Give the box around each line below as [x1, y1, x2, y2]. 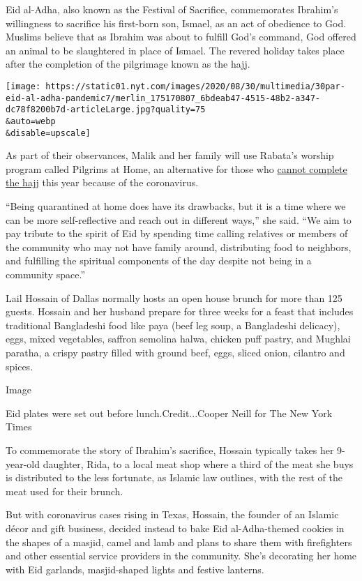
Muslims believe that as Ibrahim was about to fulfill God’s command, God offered [6, 29, 356, 44]
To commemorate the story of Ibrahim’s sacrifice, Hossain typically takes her [6, 442, 334, 457]
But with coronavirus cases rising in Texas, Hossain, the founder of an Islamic [6, 507, 339, 522]
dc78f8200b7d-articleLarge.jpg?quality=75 [6, 105, 206, 115]
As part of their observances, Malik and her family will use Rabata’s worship [6, 148, 334, 163]
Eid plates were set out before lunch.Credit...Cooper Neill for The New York [6, 405, 333, 420]
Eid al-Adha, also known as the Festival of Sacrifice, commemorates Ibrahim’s [6, 2, 338, 16]
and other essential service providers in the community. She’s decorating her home [6, 548, 357, 563]
